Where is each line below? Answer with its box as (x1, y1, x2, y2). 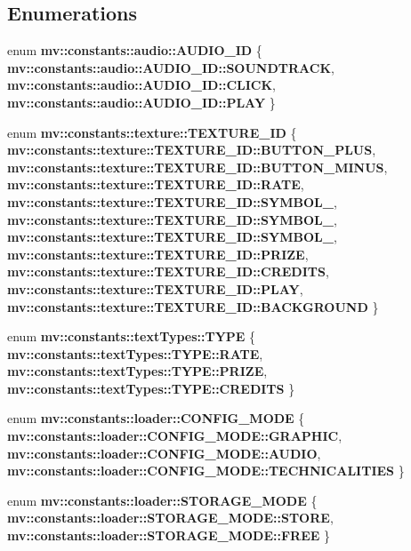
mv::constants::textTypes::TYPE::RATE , (7, 344, 263, 363)
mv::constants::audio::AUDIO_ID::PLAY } (7, 92, 276, 111)
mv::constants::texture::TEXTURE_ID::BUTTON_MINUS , (7, 157, 388, 176)
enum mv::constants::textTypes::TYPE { (7, 327, 256, 346)
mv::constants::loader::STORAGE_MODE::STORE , (7, 508, 334, 527)
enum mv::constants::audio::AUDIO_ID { (7, 41, 262, 60)
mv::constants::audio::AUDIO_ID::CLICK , (7, 76, 276, 94)
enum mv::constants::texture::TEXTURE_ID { (7, 123, 297, 141)
